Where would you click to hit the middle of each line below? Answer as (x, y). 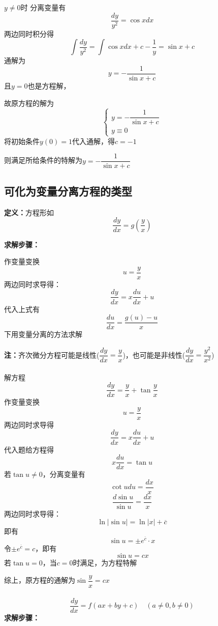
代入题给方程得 (29, 449)
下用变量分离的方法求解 (43, 334)
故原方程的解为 (29, 103)
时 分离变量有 (43, 7)
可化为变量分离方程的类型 (68, 191)
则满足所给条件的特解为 (43, 160)
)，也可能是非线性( (154, 354)
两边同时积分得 (29, 33)
